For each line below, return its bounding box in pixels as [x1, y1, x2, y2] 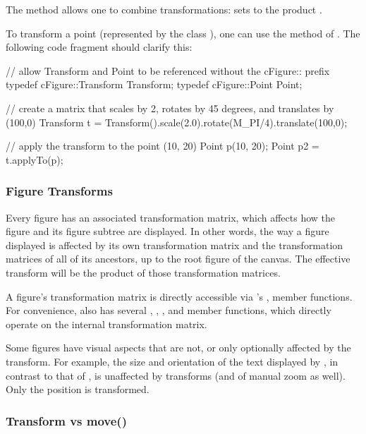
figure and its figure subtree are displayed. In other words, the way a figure [6, 224, 329, 239]
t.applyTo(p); [6, 152, 63, 167]
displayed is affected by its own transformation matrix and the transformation [6, 237, 343, 252]
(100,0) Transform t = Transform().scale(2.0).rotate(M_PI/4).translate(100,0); [6, 114, 348, 129]
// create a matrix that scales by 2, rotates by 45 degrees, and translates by [6, 100, 334, 115]
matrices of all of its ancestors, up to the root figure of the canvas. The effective [6, 251, 350, 266]
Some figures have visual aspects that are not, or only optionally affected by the [6, 340, 351, 355]
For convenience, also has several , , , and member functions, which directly [6, 303, 331, 318]
